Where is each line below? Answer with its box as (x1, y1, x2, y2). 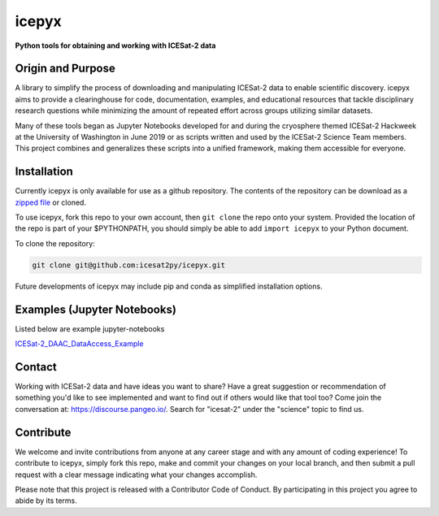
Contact (15, 360, 57, 374)
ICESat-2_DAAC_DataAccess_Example (15, 339, 144, 349)
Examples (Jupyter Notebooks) (15, 302, 176, 316)
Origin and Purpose (15, 62, 115, 76)
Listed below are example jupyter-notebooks (15, 323, 165, 333)
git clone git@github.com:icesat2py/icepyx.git (32, 260, 225, 270)
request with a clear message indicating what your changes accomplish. (15, 470, 258, 479)
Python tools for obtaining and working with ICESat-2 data (15, 41, 216, 50)
